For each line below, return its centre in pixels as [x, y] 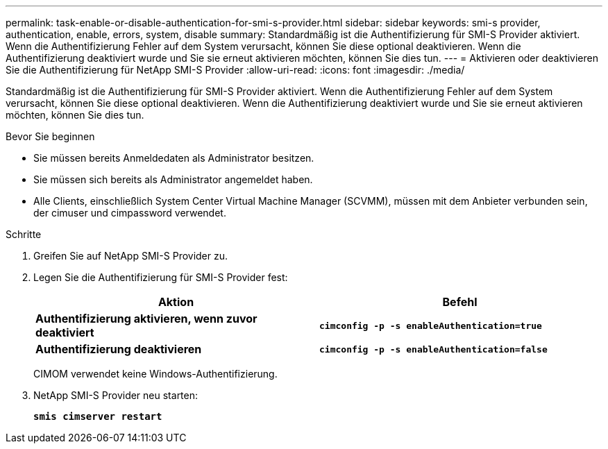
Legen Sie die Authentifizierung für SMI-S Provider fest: [161, 277]
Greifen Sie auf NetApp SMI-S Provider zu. [131, 256]
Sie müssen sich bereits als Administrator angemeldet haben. [173, 179]
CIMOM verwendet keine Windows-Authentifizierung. [155, 374]
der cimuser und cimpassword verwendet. [130, 213]
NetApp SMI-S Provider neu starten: [116, 395]
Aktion [176, 302]
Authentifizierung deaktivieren [119, 349]
